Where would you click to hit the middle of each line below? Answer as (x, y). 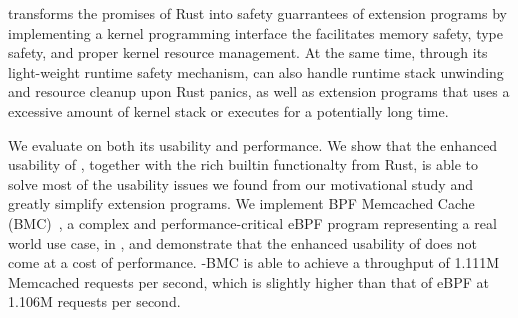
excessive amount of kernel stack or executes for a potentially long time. (228, 110)
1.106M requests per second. (94, 301)
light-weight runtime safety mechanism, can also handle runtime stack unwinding (256, 71)
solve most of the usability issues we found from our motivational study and (240, 183)
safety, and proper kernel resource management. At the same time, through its (248, 52)
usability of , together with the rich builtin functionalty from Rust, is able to (243, 164)
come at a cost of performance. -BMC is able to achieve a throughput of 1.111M (254, 262)
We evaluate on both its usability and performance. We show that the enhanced (253, 144)
